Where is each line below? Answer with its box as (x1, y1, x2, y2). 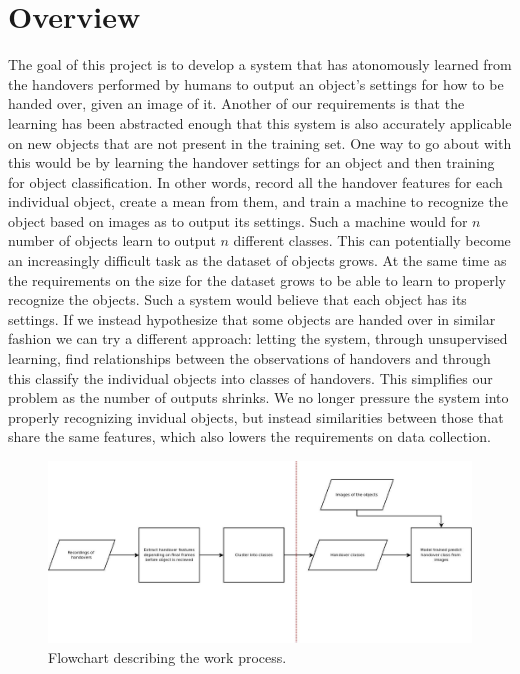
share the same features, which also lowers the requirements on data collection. (8, 426, 491, 447)
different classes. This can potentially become (233, 230, 511, 251)
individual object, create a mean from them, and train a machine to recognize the (8, 191, 508, 212)
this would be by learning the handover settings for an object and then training (8, 152, 495, 173)
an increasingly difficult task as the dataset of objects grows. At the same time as (8, 250, 507, 271)
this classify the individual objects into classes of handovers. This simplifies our (8, 367, 493, 388)
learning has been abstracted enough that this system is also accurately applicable (8, 112, 512, 133)
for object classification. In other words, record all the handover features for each (8, 171, 503, 192)
